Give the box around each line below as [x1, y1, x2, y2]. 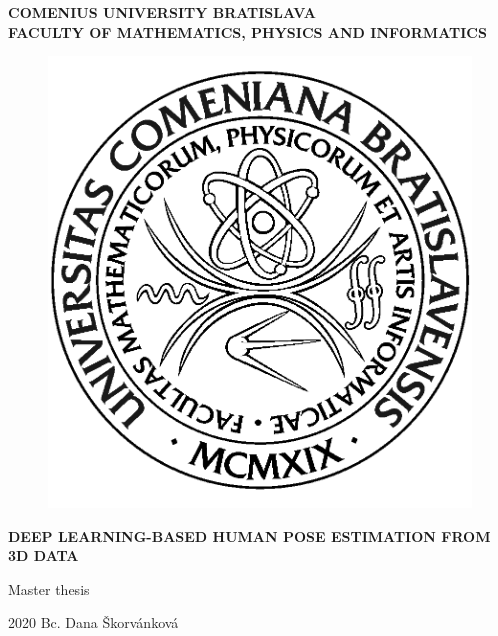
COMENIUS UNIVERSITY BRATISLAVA [8, 2, 316, 22]
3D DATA [8, 545, 79, 566]
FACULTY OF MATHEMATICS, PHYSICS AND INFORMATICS [8, 21, 487, 42]
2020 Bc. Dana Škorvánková [8, 612, 179, 633]
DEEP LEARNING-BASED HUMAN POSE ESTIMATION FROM [8, 525, 491, 546]
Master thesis [8, 578, 90, 599]
